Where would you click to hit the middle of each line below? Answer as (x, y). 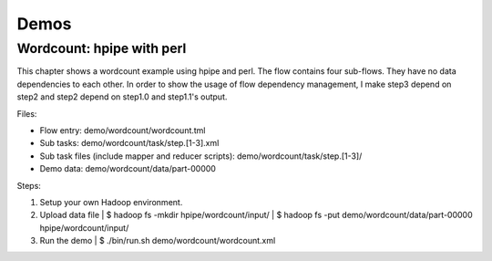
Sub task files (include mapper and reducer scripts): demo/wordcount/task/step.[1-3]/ (201, 156)
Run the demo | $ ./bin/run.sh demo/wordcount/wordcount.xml (158, 241)
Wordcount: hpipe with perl (102, 48)
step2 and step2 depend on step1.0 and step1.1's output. (122, 97)
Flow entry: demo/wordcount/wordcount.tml (123, 130)
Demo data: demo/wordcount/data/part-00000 (128, 169)
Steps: (29, 185)
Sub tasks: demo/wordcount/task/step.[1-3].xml (129, 143)
